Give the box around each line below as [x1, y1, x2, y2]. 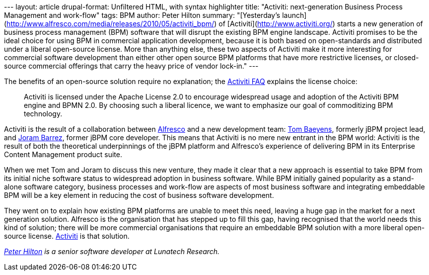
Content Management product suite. [4, 150, 122, 159]
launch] [282, 11, 307, 19]
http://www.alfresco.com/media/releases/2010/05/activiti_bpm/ [6, 19, 214, 28]
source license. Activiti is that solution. [4, 232, 130, 240]
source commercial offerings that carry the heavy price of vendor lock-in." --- [4, 62, 259, 70]
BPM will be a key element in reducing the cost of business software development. [4, 191, 274, 199]
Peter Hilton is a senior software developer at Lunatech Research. [4, 247, 220, 256]
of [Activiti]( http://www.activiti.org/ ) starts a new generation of [218, 19, 423, 28]
